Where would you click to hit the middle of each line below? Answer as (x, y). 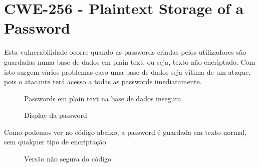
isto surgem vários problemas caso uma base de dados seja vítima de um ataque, (127, 71)
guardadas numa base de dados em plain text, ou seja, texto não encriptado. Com (130, 61)
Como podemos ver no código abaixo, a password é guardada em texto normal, (125, 132)
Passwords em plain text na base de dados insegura (103, 98)
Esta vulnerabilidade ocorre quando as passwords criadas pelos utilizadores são (125, 52)
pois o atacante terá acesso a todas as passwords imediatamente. (103, 81)
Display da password (56, 115)
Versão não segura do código (68, 159)
